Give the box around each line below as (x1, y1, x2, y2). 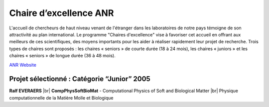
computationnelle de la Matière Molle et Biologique (9, 95, 114, 101)
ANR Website (9, 62, 37, 68)
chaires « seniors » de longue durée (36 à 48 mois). (9, 53, 116, 59)
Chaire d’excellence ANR (9, 7, 114, 18)
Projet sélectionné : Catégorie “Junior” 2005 (9, 75, 150, 83)
